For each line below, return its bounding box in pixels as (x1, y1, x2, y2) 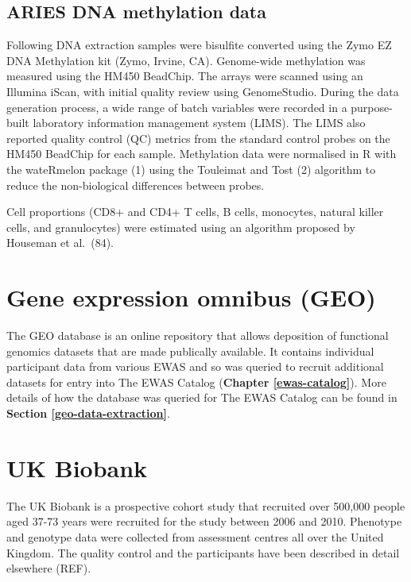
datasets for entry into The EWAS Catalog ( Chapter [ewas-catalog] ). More (6, 373, 386, 390)
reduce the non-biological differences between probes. (6, 176, 265, 193)
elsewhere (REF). (6, 560, 91, 576)
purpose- (351, 98, 393, 115)
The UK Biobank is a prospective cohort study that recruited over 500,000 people (6, 497, 405, 514)
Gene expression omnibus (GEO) (6, 281, 376, 314)
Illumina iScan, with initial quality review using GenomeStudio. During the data (6, 83, 399, 99)
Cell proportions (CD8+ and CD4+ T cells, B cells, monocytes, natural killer (6, 203, 384, 220)
